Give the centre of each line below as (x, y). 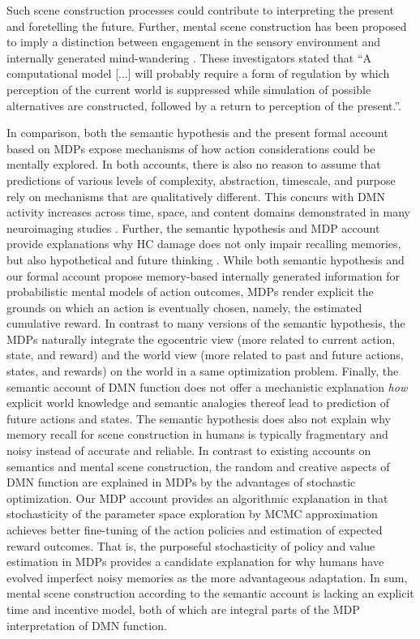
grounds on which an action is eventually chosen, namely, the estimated (184, 307)
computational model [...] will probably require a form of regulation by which (198, 73)
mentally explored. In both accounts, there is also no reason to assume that (194, 164)
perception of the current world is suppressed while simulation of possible (189, 89)
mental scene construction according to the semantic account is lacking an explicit (210, 593)
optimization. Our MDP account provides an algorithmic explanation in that (197, 497)
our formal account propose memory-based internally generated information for (204, 275)
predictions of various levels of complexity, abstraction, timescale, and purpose (201, 180)
